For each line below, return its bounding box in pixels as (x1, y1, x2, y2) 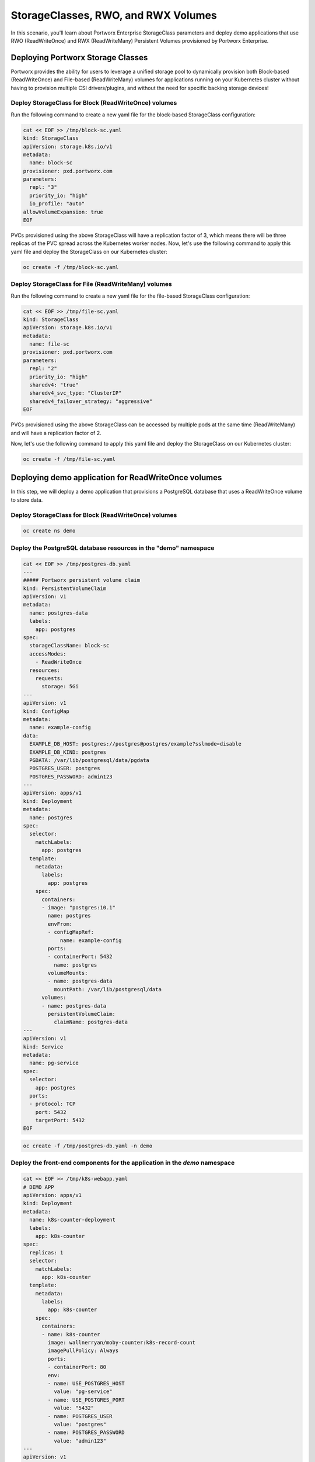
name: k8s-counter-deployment (29, 1216, 116, 1223)
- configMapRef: (47, 929, 94, 936)
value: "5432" (53, 1405, 94, 1412)
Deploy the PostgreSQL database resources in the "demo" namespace (10, 544, 215, 552)
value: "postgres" (53, 1421, 107, 1427)
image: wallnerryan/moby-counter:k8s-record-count (47, 1339, 195, 1346)
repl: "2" (29, 365, 58, 372)
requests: (35, 675, 64, 681)
